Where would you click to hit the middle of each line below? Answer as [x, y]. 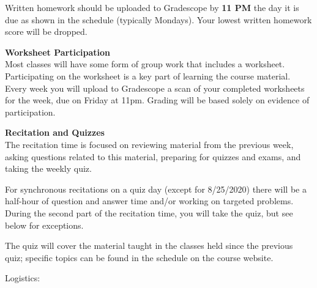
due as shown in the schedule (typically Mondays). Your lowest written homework [158, 19]
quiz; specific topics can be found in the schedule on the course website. [139, 257]
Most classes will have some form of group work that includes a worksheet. [145, 64]
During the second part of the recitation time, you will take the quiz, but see [149, 212]
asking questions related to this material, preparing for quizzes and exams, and [153, 156]
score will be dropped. [46, 31]
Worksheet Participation [58, 52]
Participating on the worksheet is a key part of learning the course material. [148, 76]
